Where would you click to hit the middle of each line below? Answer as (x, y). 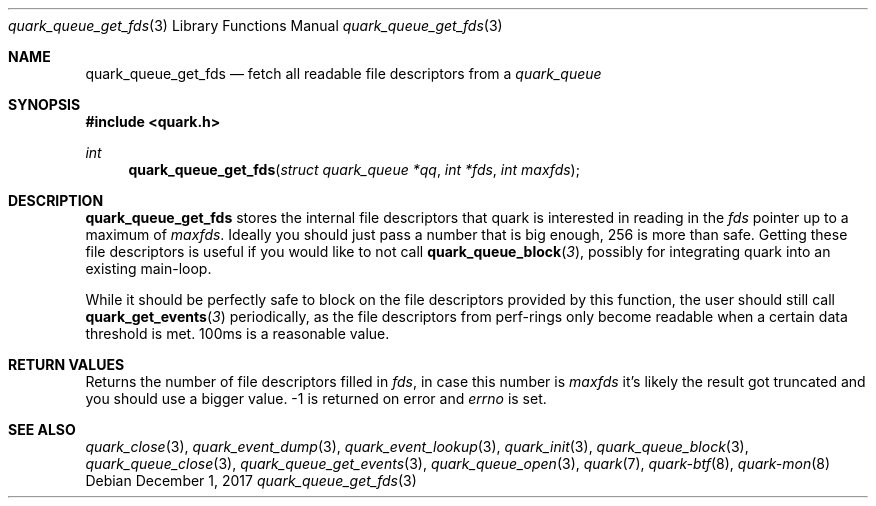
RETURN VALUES (66, 364)
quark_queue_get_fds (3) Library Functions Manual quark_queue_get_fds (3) (255, 25)
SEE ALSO (42, 429)
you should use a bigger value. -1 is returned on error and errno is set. (316, 398)
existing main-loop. (148, 268)
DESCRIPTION (56, 200)
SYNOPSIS (44, 104)
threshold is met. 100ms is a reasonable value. (237, 333)
